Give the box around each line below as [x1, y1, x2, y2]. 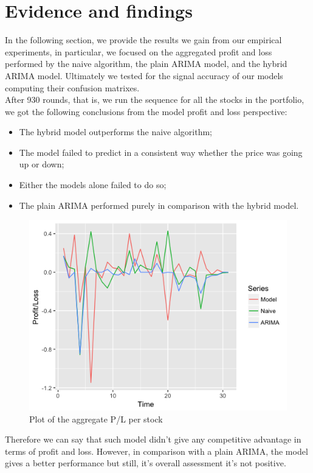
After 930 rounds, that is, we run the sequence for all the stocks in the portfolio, [5, 93, 304, 106]
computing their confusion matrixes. [5, 81, 140, 94]
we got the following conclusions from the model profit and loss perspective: [5, 105, 287, 117]
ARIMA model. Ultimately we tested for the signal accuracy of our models [5, 69, 283, 82]
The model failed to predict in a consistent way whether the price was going [19, 145, 303, 158]
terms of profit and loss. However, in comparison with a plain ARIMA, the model [5, 444, 308, 457]
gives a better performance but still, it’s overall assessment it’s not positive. [5, 457, 286, 469]
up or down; [19, 158, 64, 170]
